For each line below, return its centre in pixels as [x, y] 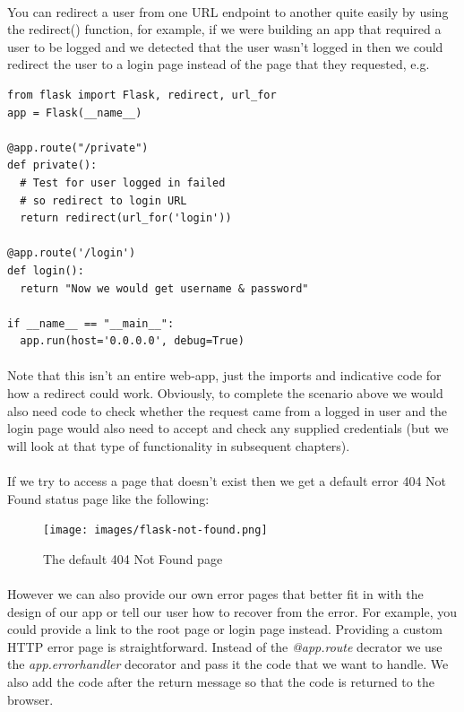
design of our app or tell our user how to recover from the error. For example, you [232, 611]
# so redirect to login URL [103, 200]
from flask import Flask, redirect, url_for [142, 95]
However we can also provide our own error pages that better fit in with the [215, 594]
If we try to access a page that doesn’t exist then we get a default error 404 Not [227, 481]
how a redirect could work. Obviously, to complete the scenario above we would [225, 393]
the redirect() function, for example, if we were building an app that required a [224, 29]
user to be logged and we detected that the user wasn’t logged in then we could [225, 46]
